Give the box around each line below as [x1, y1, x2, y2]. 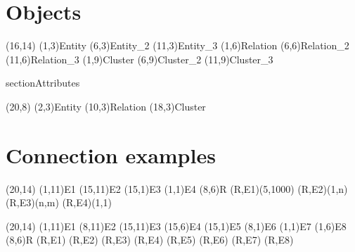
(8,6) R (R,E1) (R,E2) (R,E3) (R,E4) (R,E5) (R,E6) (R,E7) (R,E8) [6, 232, 294, 247]
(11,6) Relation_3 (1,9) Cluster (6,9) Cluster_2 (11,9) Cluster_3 [6, 51, 273, 66]
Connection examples [6, 140, 216, 169]
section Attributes [6, 75, 80, 90]
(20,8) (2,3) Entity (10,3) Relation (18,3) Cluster [6, 99, 206, 113]
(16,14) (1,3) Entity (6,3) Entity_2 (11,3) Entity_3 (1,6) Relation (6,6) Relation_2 [6, 38, 349, 53]
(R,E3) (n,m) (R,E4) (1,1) [6, 195, 112, 210]
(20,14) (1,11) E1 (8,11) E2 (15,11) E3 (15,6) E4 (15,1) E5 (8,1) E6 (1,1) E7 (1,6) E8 [6, 218, 347, 233]
